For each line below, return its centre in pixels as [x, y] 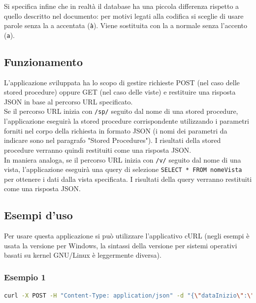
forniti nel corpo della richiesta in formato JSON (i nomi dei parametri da [116, 130]
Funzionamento [44, 61]
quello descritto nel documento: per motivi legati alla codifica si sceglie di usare [124, 16]
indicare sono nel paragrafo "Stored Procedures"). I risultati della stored [112, 140]
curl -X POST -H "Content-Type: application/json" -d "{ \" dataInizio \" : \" [129, 296]
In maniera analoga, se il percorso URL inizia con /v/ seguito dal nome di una [123, 159]
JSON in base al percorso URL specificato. [68, 101]
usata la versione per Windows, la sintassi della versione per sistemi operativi [121, 245]
